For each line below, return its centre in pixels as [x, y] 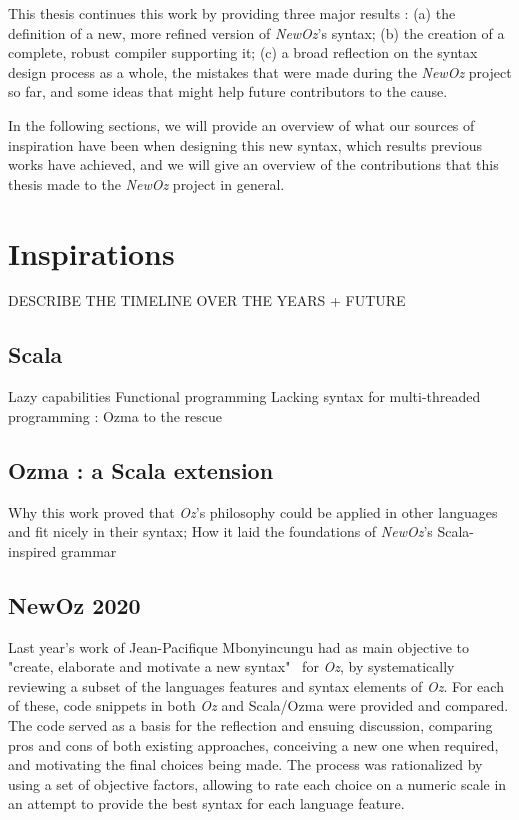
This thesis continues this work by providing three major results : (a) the [232, 13]
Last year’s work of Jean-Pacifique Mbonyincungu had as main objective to [238, 646]
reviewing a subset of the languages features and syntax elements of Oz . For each [256, 685]
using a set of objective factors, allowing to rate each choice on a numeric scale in [257, 783]
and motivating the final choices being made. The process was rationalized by [245, 764]
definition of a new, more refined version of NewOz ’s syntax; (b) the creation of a [256, 32]
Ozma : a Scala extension [141, 469]
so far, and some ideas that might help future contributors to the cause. [228, 91]
